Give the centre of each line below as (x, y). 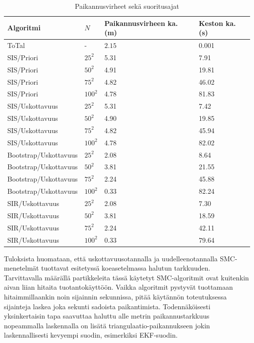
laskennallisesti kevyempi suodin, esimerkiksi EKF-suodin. (91, 335)
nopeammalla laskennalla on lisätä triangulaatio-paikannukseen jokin (107, 325)
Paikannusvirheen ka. (141, 23)
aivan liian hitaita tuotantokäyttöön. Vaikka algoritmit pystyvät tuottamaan (118, 287)
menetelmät (21, 268)
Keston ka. (217, 23)
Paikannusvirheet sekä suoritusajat (127, 6)
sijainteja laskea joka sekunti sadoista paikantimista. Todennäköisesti (107, 306)
